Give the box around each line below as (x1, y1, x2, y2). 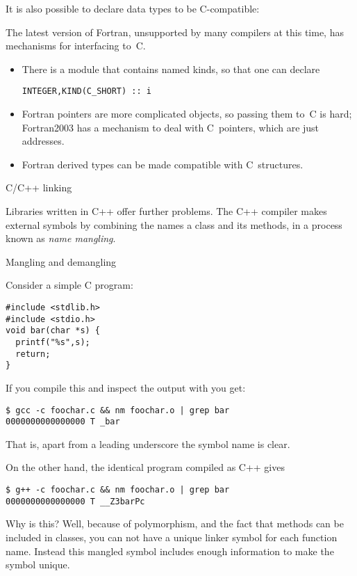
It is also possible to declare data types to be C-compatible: (6, 1, 260, 15)
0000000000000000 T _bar (6, 417, 120, 427)
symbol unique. (6, 557, 70, 572)
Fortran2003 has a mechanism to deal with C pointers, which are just (22, 120, 319, 134)
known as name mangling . (6, 231, 116, 246)
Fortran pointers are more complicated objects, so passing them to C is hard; (22, 106, 352, 121)
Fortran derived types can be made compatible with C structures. (22, 157, 304, 171)
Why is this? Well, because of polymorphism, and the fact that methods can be (6, 516, 344, 531)
